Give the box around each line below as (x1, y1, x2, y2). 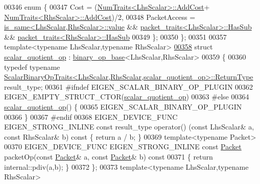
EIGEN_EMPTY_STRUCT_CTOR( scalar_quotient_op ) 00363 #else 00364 (4, 91, 249, 102)
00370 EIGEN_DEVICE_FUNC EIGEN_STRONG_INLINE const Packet (4, 141, 242, 152)
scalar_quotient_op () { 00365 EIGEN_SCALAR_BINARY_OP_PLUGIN (4, 101, 242, 112)
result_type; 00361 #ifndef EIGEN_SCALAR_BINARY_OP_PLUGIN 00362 (4, 81, 253, 92)
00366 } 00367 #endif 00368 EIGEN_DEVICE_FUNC (4, 111, 178, 122)
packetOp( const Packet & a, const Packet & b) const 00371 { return (4, 151, 213, 162)
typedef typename (4, 61, 60, 72)
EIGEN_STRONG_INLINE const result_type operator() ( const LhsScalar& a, (4, 121, 254, 132)
